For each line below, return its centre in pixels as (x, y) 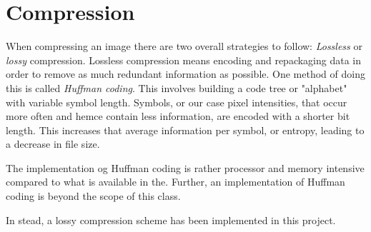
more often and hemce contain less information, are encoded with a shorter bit (178, 116)
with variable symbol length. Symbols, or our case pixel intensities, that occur (177, 102)
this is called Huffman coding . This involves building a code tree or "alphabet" (177, 87)
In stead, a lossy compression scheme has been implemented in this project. (171, 220)
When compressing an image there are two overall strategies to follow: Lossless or (184, 46)
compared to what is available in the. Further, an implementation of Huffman (175, 182)
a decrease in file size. (53, 144)
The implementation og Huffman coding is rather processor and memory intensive (185, 167)
